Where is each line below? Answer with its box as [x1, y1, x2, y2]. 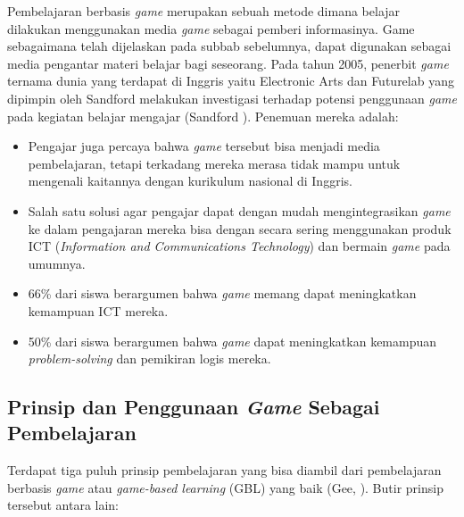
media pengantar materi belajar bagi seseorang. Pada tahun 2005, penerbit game [7, 54, 449, 72]
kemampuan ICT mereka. [28, 301, 169, 320]
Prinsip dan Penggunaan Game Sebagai [7, 393, 380, 421]
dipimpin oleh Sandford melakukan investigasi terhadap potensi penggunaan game [7, 88, 458, 107]
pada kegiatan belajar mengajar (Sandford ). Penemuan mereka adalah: [7, 106, 399, 125]
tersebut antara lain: [7, 496, 120, 514]
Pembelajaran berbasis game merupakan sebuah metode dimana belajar [7, 2, 401, 20]
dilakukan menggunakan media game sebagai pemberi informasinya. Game [7, 19, 415, 38]
